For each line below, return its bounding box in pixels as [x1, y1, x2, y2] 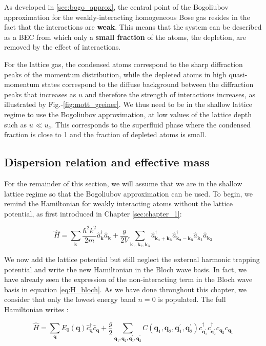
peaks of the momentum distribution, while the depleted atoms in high [4, 69, 227, 79]
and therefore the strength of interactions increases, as [85, 89, 255, 99]
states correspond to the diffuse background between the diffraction [42, 79, 254, 90]
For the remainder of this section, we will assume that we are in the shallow [4, 178, 242, 188]
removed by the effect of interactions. [4, 41, 121, 52]
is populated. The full [158, 294, 226, 305]
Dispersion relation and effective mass [4, 154, 210, 170]
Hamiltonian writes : [4, 304, 69, 314]
